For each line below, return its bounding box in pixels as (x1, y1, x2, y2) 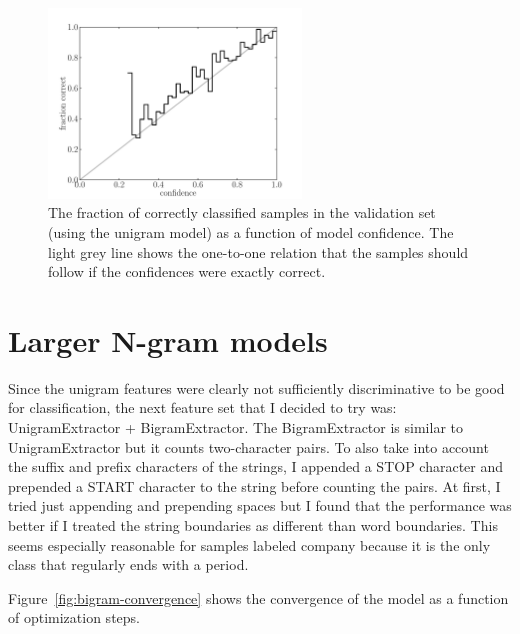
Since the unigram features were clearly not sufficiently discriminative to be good (8, 377, 505, 398)
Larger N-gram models (8, 319, 328, 360)
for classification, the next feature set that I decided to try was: (8, 397, 397, 418)
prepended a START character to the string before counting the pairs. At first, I (8, 475, 501, 496)
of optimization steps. (8, 607, 140, 628)
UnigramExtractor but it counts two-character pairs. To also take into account (8, 436, 489, 457)
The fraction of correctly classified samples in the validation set (48, 202, 436, 223)
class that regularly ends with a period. (8, 554, 249, 575)
